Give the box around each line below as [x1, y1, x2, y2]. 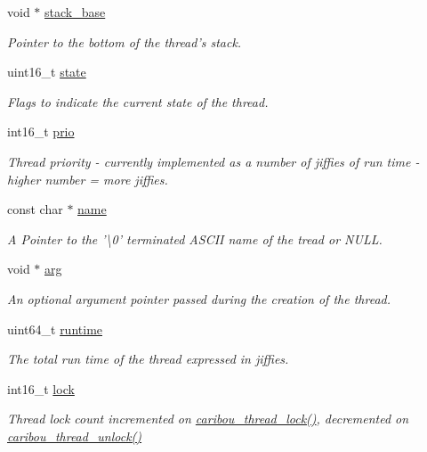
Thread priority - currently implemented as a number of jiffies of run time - [7, 152, 420, 170]
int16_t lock [7, 379, 75, 398]
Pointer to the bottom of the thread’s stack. [7, 32, 242, 51]
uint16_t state [7, 62, 86, 81]
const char [7, 200, 63, 218]
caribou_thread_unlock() [7, 426, 142, 445]
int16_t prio [7, 122, 75, 141]
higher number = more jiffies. [7, 169, 168, 188]
